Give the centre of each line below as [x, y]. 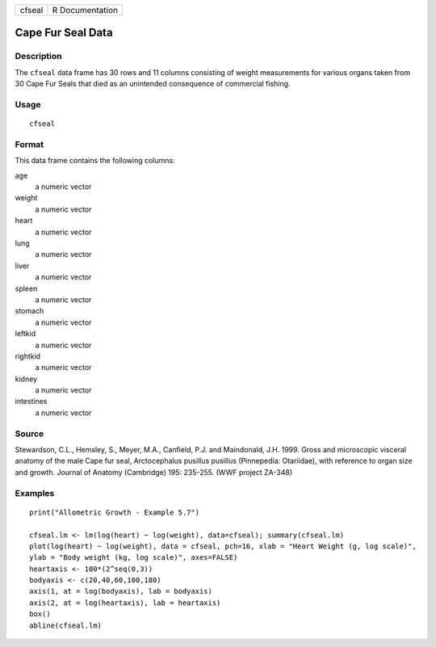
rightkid [27, 356]
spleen [26, 288]
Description [38, 57]
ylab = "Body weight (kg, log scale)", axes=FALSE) [134, 558]
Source [29, 434]
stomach [29, 311]
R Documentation [85, 10]
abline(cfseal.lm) [66, 625]
